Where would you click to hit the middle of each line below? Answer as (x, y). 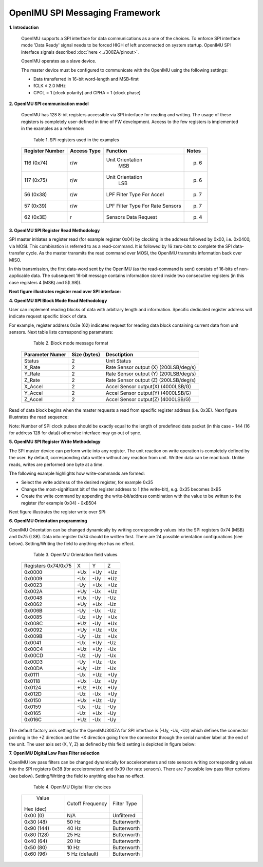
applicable (19, 275)
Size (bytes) (86, 354)
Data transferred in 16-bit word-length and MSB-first (86, 79)
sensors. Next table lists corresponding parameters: (61, 332)
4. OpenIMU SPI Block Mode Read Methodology (58, 300)
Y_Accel (34, 393)
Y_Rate (32, 374)
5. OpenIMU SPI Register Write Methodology (55, 442)
